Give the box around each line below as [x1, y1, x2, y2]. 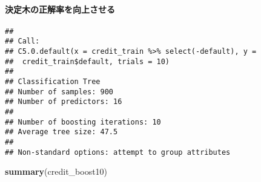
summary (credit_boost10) [5, 165, 108, 178]
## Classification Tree [5, 77, 101, 86]
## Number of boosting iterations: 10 [5, 117, 161, 126]
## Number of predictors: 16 [5, 97, 122, 106]
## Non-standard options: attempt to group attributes [5, 148, 231, 157]
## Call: [5, 37, 40, 46]
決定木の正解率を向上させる [5, 2, 115, 15]
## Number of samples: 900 [5, 87, 113, 96]
